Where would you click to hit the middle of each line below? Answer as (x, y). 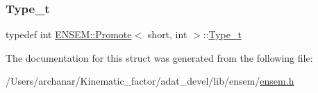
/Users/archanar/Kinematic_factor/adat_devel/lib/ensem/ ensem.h (150, 81)
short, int (167, 34)
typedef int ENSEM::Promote (69, 34)
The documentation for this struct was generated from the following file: (159, 57)
